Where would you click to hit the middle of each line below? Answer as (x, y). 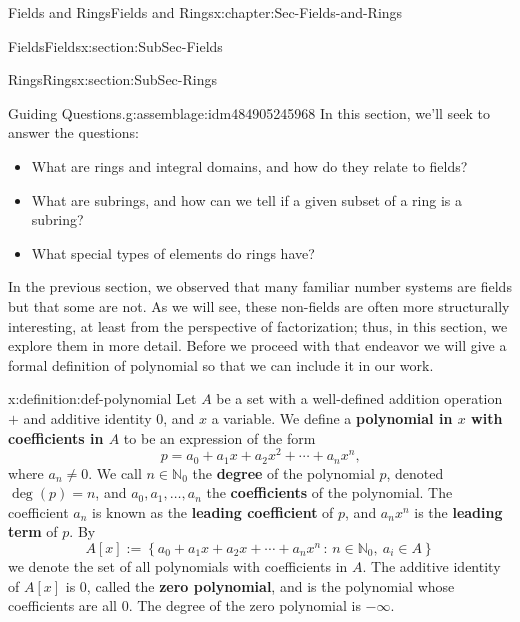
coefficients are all (62, 605)
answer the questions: (73, 132)
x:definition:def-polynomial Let (102, 398)
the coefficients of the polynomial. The (329, 492)
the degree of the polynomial (283, 472)
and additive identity (87, 417)
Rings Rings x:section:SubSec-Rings (112, 79)
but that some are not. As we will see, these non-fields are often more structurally (259, 305)
